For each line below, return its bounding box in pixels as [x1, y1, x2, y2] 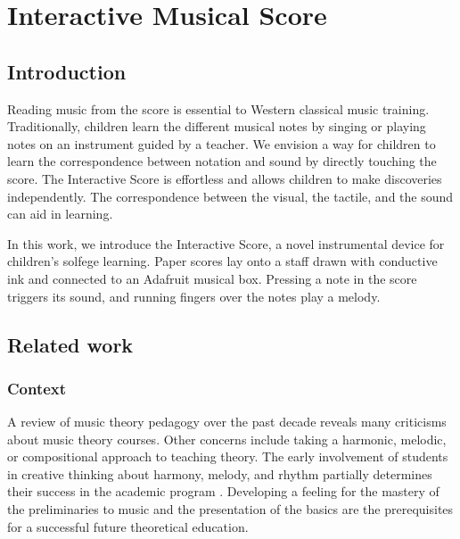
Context [7, 377, 67, 399]
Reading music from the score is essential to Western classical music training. [7, 99, 430, 118]
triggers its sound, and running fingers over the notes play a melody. [7, 286, 381, 305]
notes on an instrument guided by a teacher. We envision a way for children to [7, 134, 436, 153]
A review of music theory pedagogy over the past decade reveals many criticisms [7, 412, 447, 431]
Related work [7, 330, 134, 358]
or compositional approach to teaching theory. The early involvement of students [7, 447, 448, 466]
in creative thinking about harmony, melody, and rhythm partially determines [7, 464, 432, 483]
